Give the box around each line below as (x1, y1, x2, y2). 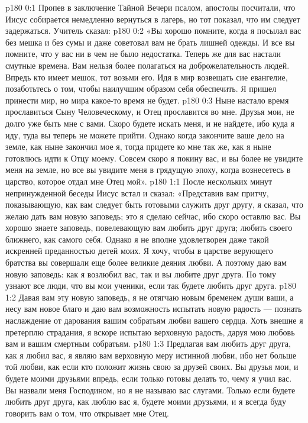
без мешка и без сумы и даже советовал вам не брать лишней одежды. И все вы (5, 35, 295, 48)
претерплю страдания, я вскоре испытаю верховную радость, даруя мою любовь (5, 325, 295, 338)
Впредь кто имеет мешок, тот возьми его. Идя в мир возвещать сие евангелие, (5, 70, 288, 83)
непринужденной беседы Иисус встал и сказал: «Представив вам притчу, (5, 186, 269, 199)
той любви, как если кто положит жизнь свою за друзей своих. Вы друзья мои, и (5, 360, 299, 373)
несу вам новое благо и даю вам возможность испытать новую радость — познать (5, 302, 302, 315)
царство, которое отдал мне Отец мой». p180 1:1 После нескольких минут (5, 175, 273, 187)
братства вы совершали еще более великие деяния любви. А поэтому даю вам (5, 256, 287, 269)
